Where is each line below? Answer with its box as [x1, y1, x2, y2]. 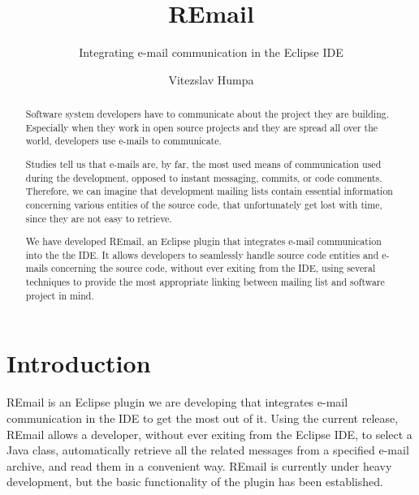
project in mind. [25, 288, 94, 302]
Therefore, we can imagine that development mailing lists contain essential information [25, 184, 393, 198]
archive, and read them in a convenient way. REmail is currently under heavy [6, 457, 392, 474]
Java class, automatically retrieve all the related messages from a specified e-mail [6, 441, 409, 458]
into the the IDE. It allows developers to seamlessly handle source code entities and [25, 247, 379, 261]
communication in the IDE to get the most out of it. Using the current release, [6, 409, 399, 426]
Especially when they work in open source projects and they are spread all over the [25, 120, 378, 134]
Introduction [6, 346, 151, 380]
